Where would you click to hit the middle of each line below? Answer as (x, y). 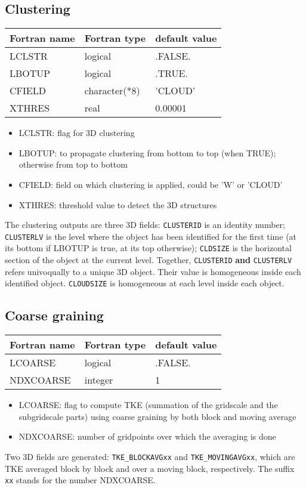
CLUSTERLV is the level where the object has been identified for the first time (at (151, 236)
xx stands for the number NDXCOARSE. (80, 480)
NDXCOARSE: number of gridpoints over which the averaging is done (147, 436)
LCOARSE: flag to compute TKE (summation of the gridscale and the (148, 405)
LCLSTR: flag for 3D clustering (77, 133)
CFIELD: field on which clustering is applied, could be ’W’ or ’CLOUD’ (151, 184)
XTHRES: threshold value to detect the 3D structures (118, 204)
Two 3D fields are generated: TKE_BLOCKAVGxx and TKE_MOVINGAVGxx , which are (150, 457)
